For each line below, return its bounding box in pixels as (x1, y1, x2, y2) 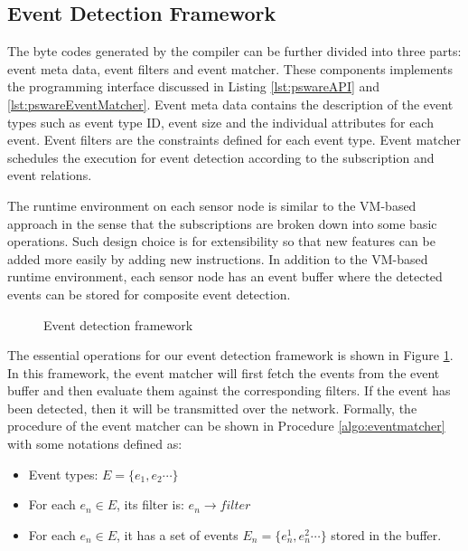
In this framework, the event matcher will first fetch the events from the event (7, 363, 440, 382)
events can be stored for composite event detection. (7, 284, 291, 303)
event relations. (7, 166, 92, 185)
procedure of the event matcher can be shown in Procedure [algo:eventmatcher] (7, 416, 445, 435)
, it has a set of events (117, 525, 239, 544)
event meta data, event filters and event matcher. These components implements (7, 59, 454, 78)
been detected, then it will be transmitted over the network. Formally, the (7, 398, 417, 417)
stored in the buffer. (331, 525, 442, 544)
